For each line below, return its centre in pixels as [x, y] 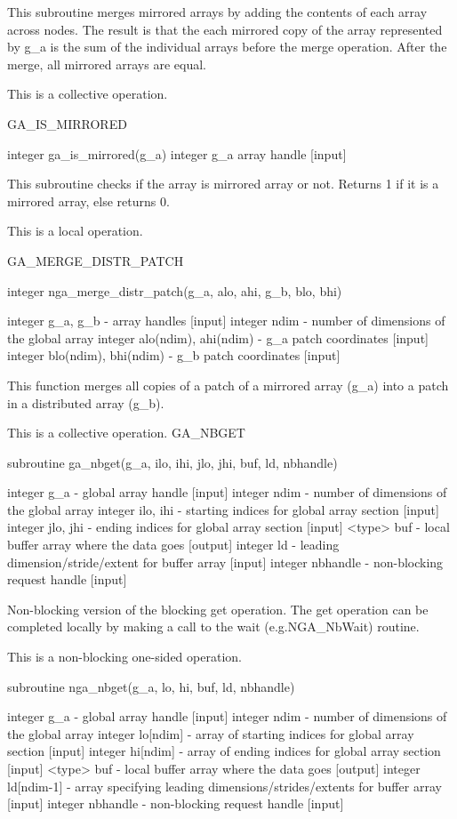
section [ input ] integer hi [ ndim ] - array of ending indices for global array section [224, 751]
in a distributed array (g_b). [86, 402]
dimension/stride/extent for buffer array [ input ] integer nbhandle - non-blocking [225, 562]
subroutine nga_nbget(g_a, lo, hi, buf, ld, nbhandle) [151, 686]
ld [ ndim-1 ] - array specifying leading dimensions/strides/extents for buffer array [224, 786]
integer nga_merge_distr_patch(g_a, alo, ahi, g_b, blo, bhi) [175, 290]
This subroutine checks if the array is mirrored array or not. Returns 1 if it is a [223, 184]
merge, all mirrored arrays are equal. [107, 64]
